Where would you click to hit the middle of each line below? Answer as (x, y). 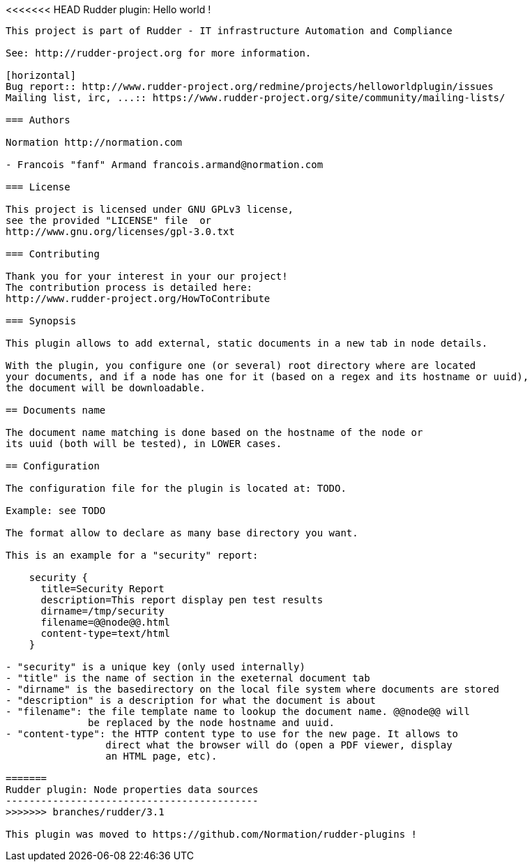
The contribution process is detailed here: (129, 287)
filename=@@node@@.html (106, 622)
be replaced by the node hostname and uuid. (212, 723)
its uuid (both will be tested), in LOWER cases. (144, 444)
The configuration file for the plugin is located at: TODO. (176, 488)
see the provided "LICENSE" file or (109, 220)
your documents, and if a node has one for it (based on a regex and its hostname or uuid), (267, 377)
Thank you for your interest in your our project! (147, 276)
